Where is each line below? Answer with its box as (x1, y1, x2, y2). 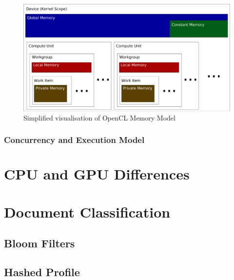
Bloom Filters (4, 236, 75, 251)
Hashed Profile (4, 264, 80, 279)
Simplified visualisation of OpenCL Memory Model (23, 113, 175, 123)
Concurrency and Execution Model (4, 133, 145, 145)
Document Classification (4, 202, 171, 222)
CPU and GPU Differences (4, 164, 190, 184)
